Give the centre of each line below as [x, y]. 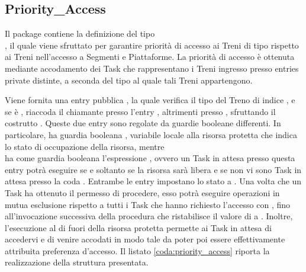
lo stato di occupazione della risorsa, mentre [85, 146]
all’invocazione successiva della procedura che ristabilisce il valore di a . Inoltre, [149, 216]
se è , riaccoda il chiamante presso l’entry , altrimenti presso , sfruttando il [140, 111]
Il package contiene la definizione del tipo [80, 33]
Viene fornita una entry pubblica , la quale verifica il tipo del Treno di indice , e [150, 100]
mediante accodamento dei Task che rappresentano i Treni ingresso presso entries [152, 68]
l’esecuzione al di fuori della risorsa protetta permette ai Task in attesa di [138, 227]
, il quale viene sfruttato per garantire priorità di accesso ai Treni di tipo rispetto [152, 45]
